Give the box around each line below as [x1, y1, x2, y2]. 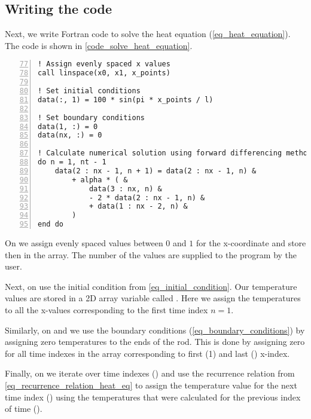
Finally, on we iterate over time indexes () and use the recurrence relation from [5, 367, 295, 380]
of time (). [5, 402, 42, 415]
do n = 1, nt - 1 [38, 158, 106, 167]
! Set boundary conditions [38, 113, 145, 122]
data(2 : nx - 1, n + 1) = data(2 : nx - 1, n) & [54, 166, 257, 175]
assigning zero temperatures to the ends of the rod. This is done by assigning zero [5, 335, 305, 348]
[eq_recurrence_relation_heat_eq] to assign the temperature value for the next [5, 378, 297, 391]
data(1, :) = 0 [38, 122, 98, 131]
